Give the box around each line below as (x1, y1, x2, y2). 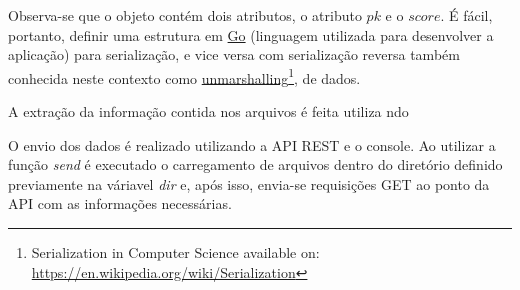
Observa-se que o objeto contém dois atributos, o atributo (8, 5, 362, 25)
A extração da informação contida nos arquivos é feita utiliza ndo (8, 101, 409, 122)
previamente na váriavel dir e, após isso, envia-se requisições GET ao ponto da (8, 173, 490, 194)
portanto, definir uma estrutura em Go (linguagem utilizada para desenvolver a (8, 24, 494, 45)
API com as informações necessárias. (8, 193, 232, 214)
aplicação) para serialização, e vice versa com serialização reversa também (8, 44, 460, 65)
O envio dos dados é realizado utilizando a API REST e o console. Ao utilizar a (8, 134, 496, 155)
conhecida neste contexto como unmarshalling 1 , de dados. (8, 64, 361, 88)
